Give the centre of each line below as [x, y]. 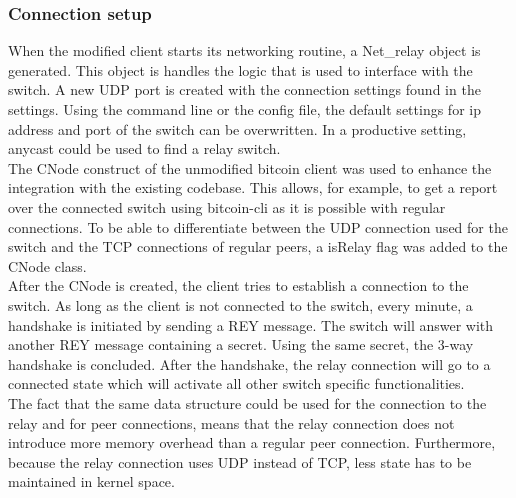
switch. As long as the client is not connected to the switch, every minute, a [240, 304]
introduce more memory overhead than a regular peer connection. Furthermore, [252, 442]
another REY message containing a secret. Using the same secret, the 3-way [241, 344]
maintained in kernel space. [91, 481]
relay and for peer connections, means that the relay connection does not [231, 422]
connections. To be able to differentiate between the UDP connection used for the [258, 226]
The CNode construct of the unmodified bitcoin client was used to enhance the [250, 167]
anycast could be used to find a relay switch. [144, 148]
